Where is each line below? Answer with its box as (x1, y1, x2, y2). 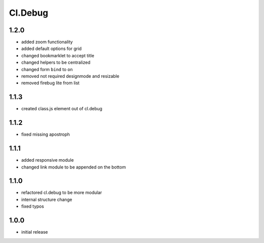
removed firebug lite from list (21, 80, 80, 86)
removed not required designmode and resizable (21, 73, 120, 79)
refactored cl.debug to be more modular (21, 190, 102, 195)
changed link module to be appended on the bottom (21, 164, 126, 170)
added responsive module (21, 157, 74, 163)
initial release (21, 229, 48, 235)
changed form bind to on (21, 66, 73, 72)
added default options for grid (21, 46, 82, 51)
